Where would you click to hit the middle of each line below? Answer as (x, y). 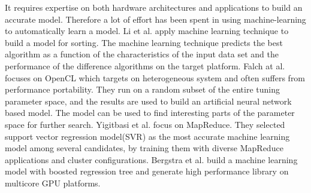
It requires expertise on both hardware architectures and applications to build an (154, 7)
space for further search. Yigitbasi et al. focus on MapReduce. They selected (145, 124)
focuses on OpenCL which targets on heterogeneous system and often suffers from (155, 77)
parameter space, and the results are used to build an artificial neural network (148, 101)
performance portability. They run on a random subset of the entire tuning (142, 89)
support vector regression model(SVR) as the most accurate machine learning (147, 136)
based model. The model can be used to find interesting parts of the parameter (150, 113)
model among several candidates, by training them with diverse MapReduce (144, 148)
